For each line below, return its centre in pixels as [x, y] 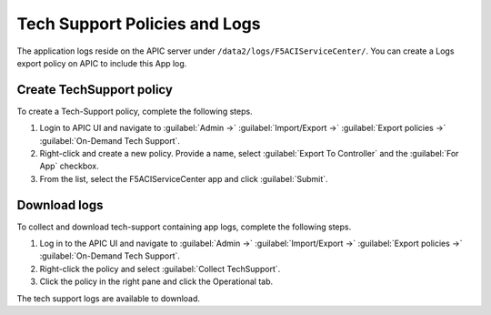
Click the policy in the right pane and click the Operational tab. [156, 281]
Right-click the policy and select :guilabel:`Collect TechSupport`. [160, 269]
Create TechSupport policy [95, 90]
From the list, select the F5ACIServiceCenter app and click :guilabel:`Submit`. [184, 178]
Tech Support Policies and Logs [139, 24]
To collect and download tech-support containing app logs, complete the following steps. [184, 227]
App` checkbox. [69, 166]
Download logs [60, 205]
